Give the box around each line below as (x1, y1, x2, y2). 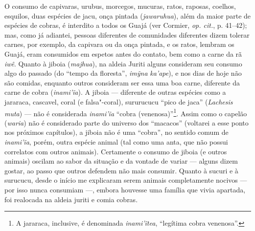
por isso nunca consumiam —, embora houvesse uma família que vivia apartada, (4, 184, 246, 194)
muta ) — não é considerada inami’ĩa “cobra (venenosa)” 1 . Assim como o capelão (4, 106, 247, 118)
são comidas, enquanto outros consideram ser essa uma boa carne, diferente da (4, 77, 240, 87)
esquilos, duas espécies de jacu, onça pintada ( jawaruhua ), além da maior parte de (4, 10, 251, 21)
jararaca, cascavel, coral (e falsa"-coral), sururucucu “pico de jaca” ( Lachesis (4, 96, 233, 106)
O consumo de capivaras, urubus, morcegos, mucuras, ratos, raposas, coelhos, (4, 1, 236, 11)
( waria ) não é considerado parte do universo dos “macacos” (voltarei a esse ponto (4, 117, 249, 127)
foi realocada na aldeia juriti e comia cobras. (4, 194, 138, 204)
